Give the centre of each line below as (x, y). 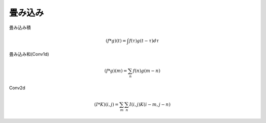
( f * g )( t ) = (116, 41)
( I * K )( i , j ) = (107, 105)
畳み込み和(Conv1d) (29, 54)
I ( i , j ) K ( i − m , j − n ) (150, 105)
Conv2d (17, 88)
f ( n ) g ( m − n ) (147, 71)
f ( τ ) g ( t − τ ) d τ (144, 41)
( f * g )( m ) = (116, 71)
